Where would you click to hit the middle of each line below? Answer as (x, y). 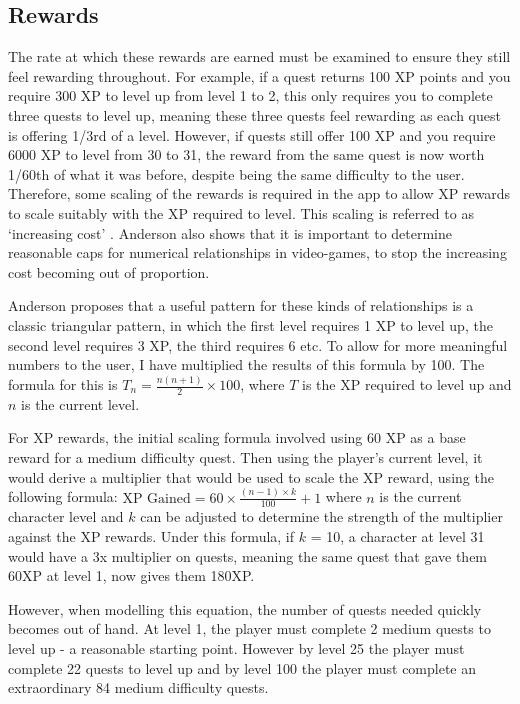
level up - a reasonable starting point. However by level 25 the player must (236, 647)
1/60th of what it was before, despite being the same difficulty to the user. (236, 173)
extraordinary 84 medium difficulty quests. (138, 687)
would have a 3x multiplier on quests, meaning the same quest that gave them (248, 555)
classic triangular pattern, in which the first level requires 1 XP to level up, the (250, 324)
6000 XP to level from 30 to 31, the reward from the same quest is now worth (246, 154)
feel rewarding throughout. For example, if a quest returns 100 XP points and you (259, 75)
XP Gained (156, 498)
